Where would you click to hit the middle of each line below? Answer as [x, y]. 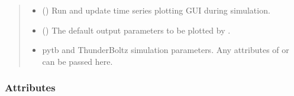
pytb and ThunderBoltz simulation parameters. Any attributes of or [166, 50]
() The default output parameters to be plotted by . [136, 30]
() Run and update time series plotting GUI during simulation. [156, 10]
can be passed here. [77, 61]
